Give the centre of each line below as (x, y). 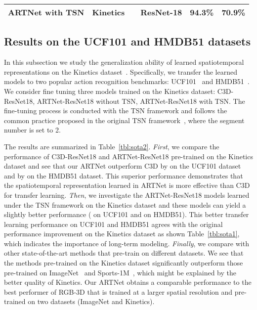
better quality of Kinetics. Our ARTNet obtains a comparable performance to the (128, 282)
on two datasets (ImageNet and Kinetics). (91, 301)
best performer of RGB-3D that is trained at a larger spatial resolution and (118, 291)
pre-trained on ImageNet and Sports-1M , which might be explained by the (120, 272)
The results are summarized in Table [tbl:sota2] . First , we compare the (112, 146)
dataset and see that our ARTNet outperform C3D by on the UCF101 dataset (123, 166)
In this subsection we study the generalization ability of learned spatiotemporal (124, 62)
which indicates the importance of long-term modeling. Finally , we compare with (127, 243)
